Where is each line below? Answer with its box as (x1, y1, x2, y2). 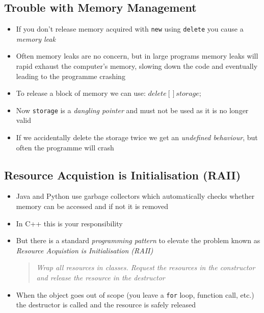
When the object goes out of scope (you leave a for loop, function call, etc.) (16, 289, 254, 300)
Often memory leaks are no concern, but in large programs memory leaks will (16, 50, 258, 61)
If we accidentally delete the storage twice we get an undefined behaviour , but (16, 132, 258, 143)
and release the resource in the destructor (36, 272, 165, 283)
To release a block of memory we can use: (16, 88, 146, 98)
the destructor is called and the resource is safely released (16, 299, 196, 310)
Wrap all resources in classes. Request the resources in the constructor (36, 262, 255, 273)
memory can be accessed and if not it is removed (16, 201, 168, 212)
